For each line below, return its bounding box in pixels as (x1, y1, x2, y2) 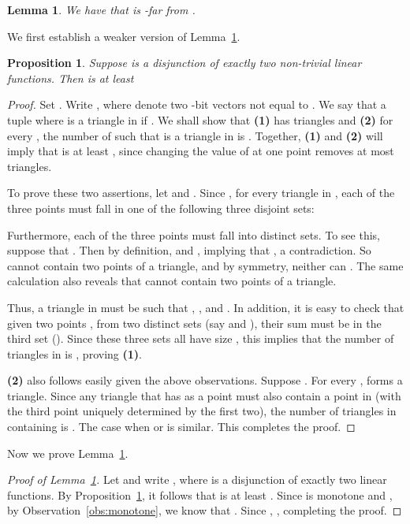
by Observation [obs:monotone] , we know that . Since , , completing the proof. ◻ (7, 502, 402, 518)
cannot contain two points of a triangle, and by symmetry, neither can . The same (7, 257, 404, 273)
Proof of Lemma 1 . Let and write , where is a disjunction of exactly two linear (7, 471, 387, 488)
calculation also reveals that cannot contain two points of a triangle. (7, 273, 337, 289)
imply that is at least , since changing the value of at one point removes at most (7, 143, 394, 159)
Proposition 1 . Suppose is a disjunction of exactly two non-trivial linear (7, 54, 362, 71)
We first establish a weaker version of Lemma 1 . (7, 28, 240, 44)
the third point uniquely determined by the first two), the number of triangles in (7, 403, 397, 419)
